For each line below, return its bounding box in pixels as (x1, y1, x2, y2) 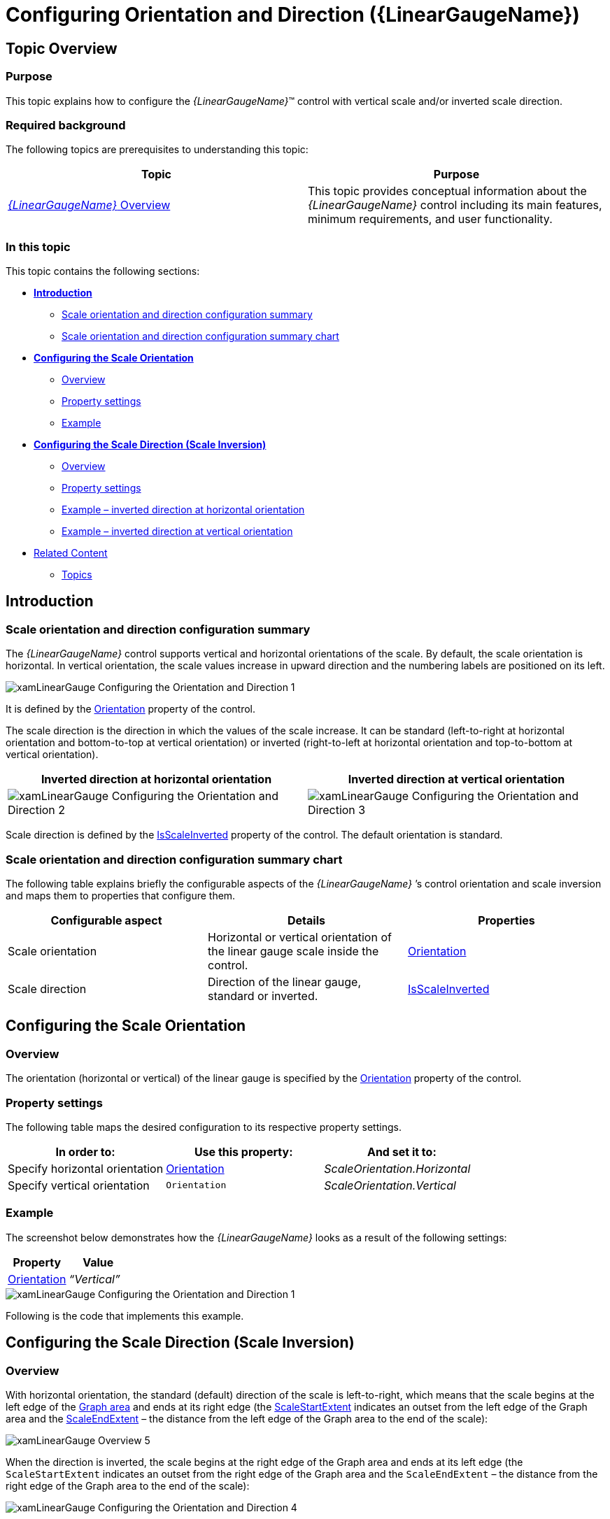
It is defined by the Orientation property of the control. (6, 703, 256, 715)
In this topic (6, 239, 71, 254)
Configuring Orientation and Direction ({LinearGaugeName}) (6, 3, 580, 27)
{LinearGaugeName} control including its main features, (308, 198, 602, 213)
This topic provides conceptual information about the (308, 184, 587, 199)
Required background (6, 117, 126, 132)
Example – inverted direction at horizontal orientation (62, 504, 305, 516)
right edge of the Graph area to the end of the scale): (6, 1479, 250, 1492)
